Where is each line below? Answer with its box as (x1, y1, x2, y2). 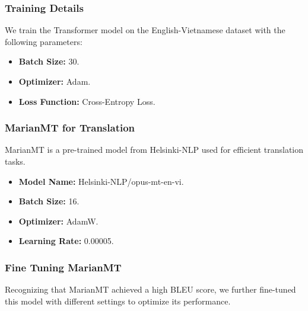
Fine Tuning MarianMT (5, 259, 122, 274)
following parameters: (5, 35, 82, 47)
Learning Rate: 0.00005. (18, 235, 114, 247)
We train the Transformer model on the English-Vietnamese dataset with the (5, 24, 285, 36)
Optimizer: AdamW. (18, 214, 99, 227)
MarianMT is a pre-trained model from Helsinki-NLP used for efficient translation (5, 143, 304, 156)
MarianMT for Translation (5, 120, 135, 135)
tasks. (5, 155, 26, 167)
